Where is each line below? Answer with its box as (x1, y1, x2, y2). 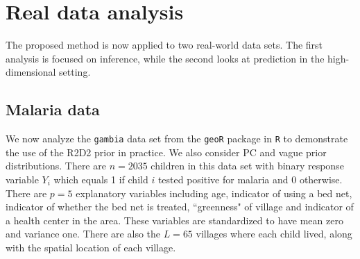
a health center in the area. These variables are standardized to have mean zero (6, 212, 343, 227)
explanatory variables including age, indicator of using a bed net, (76, 185, 352, 200)
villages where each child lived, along (196, 226, 352, 241)
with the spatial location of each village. (6, 240, 176, 254)
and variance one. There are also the (6, 226, 161, 241)
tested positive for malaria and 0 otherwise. (157, 172, 343, 186)
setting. (59, 65, 91, 79)
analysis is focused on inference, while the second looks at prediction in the (6, 51, 325, 65)
